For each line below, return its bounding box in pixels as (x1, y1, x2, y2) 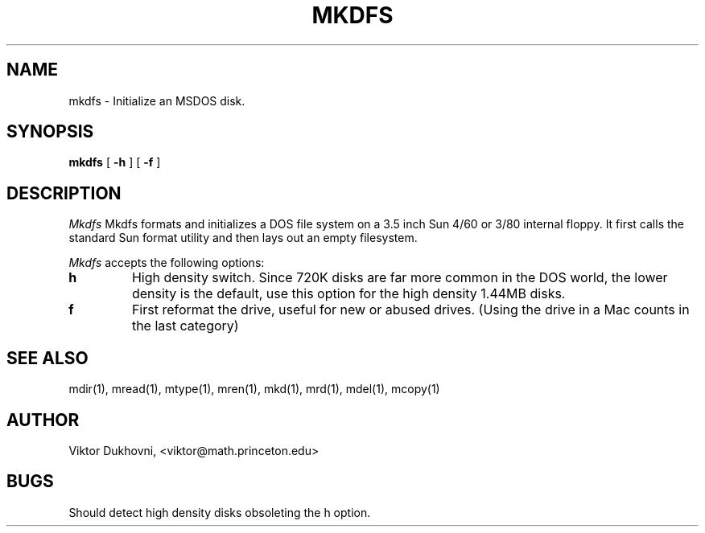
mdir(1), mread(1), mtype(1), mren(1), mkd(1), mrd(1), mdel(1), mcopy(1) (68, 382, 440, 396)
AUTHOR (6, 409, 80, 430)
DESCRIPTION (6, 182, 122, 203)
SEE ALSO (6, 347, 89, 368)
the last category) (131, 318, 239, 334)
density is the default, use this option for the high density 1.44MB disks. (131, 285, 566, 302)
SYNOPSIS (6, 121, 94, 142)
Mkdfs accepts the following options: (68, 256, 265, 270)
